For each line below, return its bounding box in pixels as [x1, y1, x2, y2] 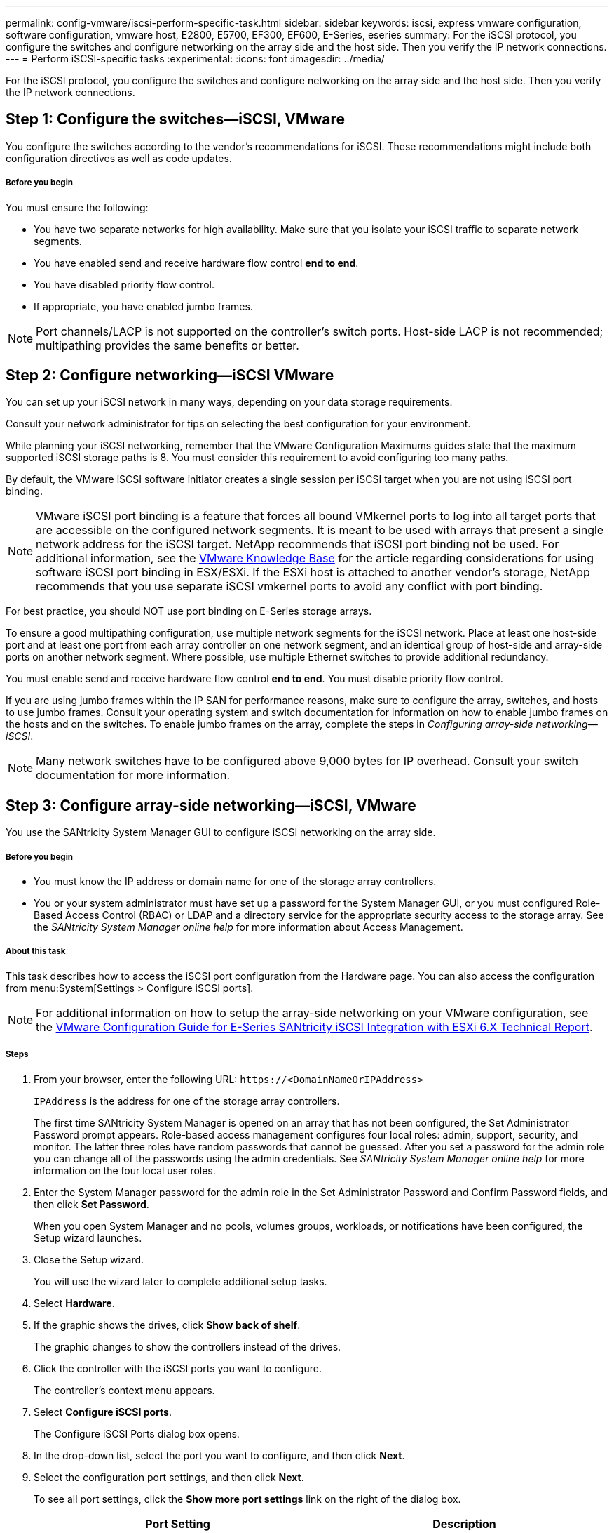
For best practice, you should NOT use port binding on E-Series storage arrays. [6, 605, 372, 618]
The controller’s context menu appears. [34, 1383, 215, 1396]
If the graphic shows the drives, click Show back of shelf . [34, 1318, 301, 1331]
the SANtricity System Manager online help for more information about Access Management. [34, 921, 463, 934]
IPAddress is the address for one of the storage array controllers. [34, 1094, 340, 1107]
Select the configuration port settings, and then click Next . [34, 1471, 304, 1483]
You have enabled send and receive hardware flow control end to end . [34, 256, 359, 269]
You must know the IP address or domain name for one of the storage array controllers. [34, 875, 437, 888]
